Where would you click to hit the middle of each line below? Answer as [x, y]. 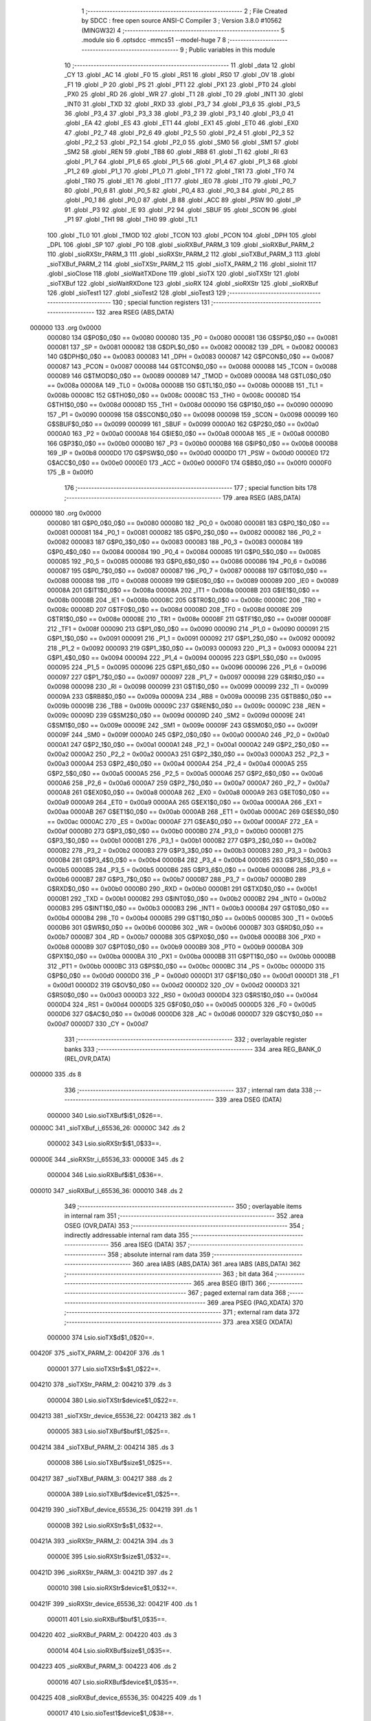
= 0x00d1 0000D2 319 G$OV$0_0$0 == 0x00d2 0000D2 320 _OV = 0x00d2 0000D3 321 [173, 985]
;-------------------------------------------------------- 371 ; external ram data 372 [182, 1312]
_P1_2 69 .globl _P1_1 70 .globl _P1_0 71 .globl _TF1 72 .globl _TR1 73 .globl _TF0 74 [179, 171]
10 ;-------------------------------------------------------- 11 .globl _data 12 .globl [180, 65]
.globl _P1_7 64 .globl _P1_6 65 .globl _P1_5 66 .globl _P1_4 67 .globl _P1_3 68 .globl [181, 161]
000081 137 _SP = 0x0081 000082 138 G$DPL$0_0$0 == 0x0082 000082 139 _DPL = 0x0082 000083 [193, 347]
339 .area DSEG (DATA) [249, 1100]
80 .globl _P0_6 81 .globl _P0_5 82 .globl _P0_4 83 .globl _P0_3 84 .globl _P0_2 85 [179, 191]
